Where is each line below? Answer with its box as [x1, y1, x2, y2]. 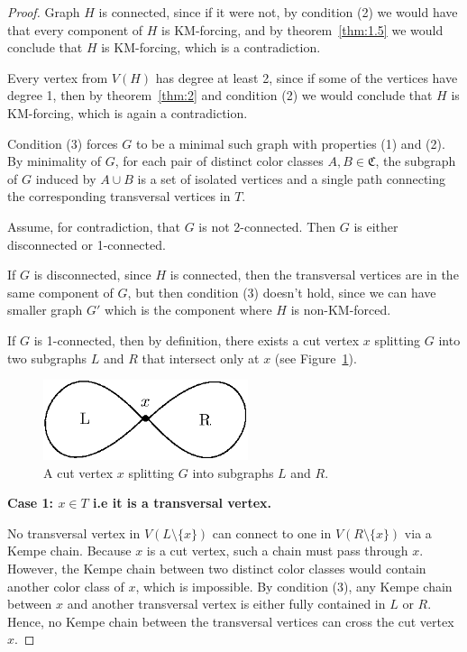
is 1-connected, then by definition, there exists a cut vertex [33, 330, 360, 349]
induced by [35, 169, 96, 188]
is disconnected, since [33, 265, 151, 284]
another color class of [7, 576, 124, 595]
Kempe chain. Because [7, 541, 132, 560]
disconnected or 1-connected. [7, 234, 166, 253]
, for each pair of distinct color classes [114, 152, 324, 170]
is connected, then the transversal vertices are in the [169, 265, 459, 284]
